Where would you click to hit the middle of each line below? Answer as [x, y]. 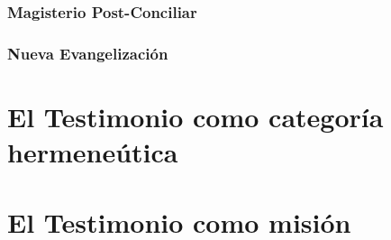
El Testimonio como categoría [195, 116]
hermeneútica [93, 152]
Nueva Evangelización [88, 53]
